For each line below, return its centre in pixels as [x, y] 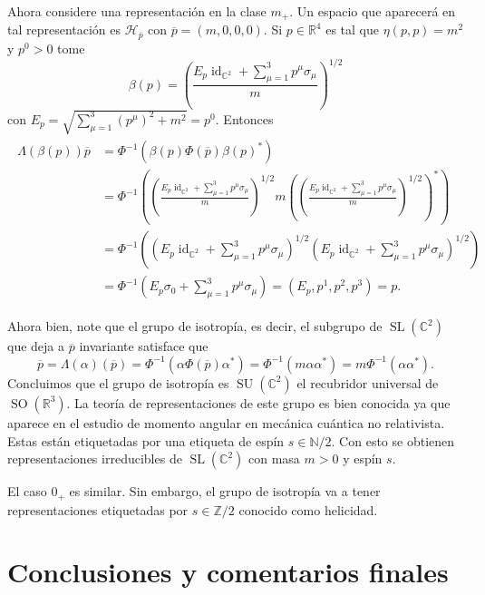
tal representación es [64, 29]
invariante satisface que [144, 346]
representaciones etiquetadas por [98, 509]
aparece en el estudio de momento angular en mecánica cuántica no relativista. [226, 422]
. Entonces [244, 118]
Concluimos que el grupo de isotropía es [118, 382]
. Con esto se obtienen [393, 440]
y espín [363, 458]
